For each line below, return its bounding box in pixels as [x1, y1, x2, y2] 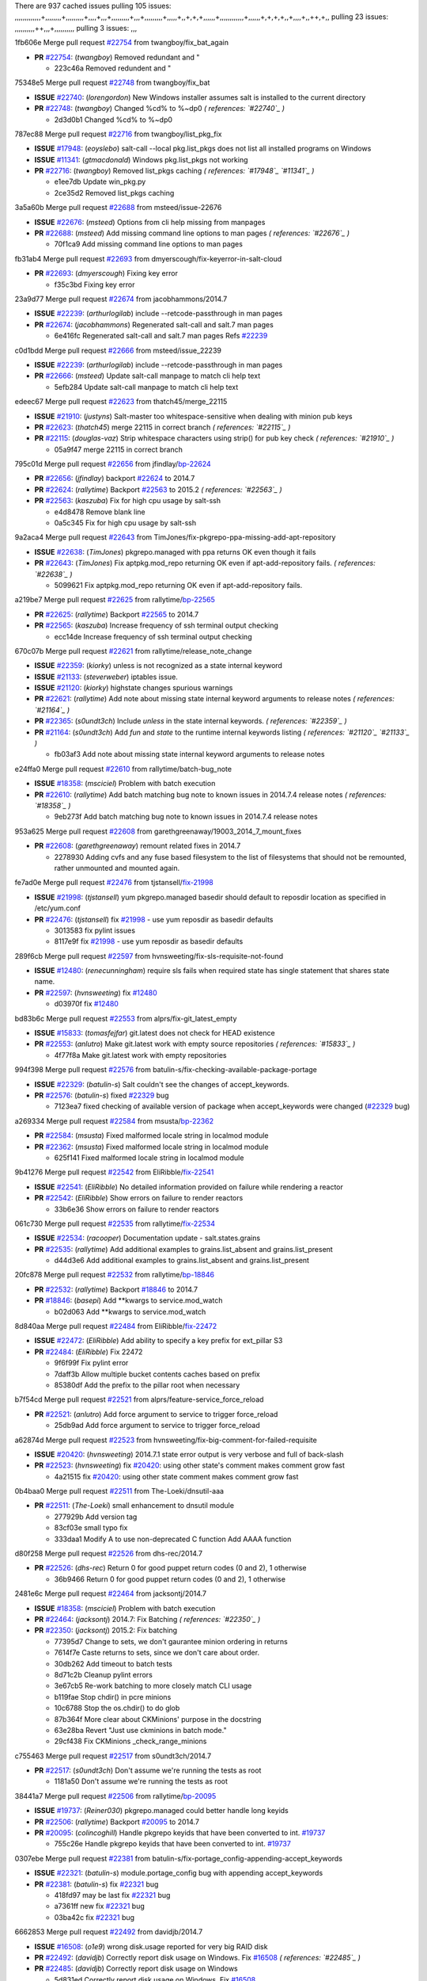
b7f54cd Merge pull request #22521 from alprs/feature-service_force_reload [14, 1395, 264, 1404]
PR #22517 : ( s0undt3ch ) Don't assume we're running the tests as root [34, 1765, 262, 1775]
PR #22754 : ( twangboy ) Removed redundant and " [34, 52, 200, 62]
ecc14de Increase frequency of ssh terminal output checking [54, 632, 252, 641]
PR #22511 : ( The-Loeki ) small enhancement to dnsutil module [34, 1501, 235, 1510]
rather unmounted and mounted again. [54, 863, 180, 872]
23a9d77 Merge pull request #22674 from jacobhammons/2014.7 [14, 294, 228, 303]
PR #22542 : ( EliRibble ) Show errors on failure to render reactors [34, 1193, 244, 1203]
